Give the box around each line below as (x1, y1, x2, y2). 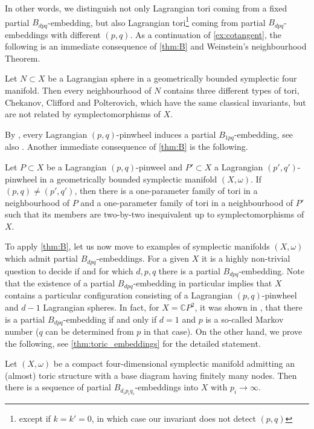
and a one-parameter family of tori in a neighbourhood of (80, 196, 293, 208)
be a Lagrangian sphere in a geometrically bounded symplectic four (48, 72, 297, 85)
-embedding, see (234, 127, 293, 140)
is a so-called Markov (205, 312, 284, 325)
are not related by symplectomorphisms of (5, 108, 161, 120)
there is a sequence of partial (5, 381, 111, 393)
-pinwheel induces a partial (116, 127, 216, 140)
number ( (5, 325, 39, 338)
